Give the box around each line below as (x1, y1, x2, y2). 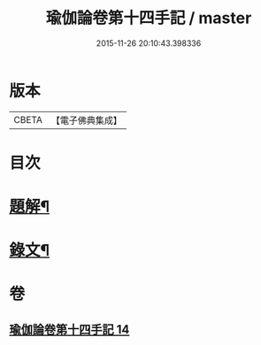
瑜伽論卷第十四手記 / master (45, 8, 252, 28)
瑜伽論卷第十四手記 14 (9, 322, 130, 337)
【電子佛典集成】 (50, 114, 122, 126)
